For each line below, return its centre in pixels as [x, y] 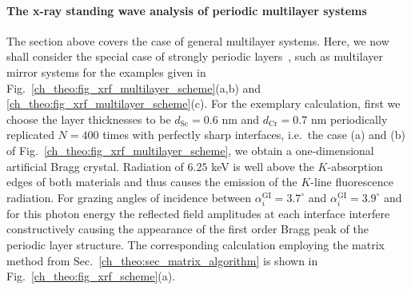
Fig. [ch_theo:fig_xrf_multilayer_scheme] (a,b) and [134, 87]
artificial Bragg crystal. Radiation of [95, 166]
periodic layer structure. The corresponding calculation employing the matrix [196, 245]
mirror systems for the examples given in [106, 72]
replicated [30, 135]
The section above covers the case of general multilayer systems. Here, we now [198, 40]
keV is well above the [263, 166]
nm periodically [349, 119]
